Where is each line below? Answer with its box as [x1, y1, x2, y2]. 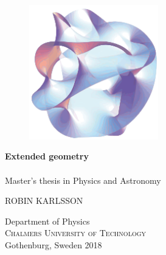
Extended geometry [5, 150, 89, 162]
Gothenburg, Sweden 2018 [5, 239, 102, 251]
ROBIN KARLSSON [5, 194, 83, 207]
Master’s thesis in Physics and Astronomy [5, 173, 161, 186]
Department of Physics [5, 214, 90, 227]
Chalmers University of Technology [5, 226, 147, 239]
